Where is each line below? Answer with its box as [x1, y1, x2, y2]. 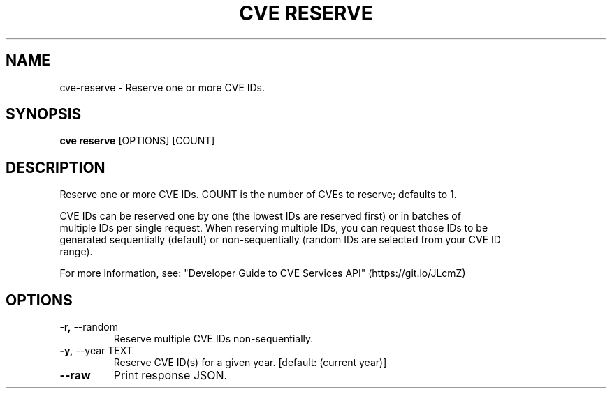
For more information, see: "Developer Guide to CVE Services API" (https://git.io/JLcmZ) [59, 267, 466, 280]
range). [59, 245, 93, 258]
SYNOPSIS [6, 105, 82, 123]
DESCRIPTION [6, 158, 105, 176]
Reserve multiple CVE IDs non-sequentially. [113, 333, 314, 345]
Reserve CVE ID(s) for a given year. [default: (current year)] [113, 356, 387, 369]
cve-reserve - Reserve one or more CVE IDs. [59, 81, 265, 93]
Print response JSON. [113, 368, 228, 383]
